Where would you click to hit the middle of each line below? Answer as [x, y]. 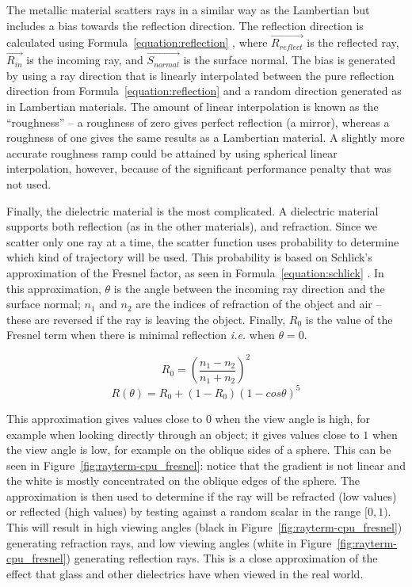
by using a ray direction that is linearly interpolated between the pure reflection [200, 75]
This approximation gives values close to [105, 418]
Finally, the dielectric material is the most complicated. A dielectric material [193, 210]
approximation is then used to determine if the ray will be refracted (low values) [202, 496]
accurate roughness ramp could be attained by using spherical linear [172, 152]
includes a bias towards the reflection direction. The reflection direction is [185, 25]
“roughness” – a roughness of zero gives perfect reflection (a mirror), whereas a [198, 122]
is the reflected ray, [353, 42]
